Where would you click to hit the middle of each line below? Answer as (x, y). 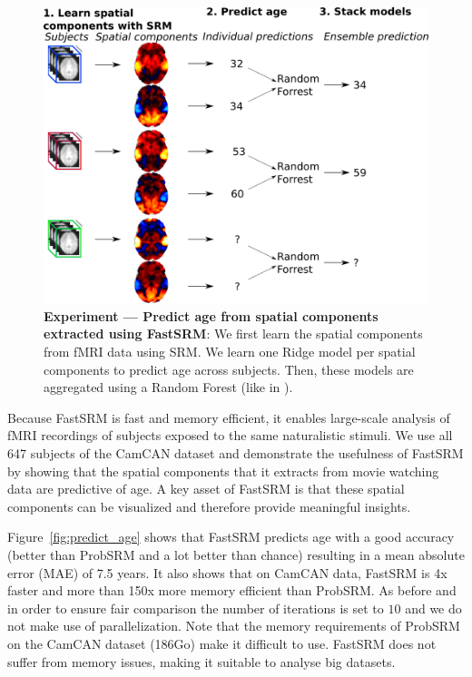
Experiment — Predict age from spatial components (211, 315)
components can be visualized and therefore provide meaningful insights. (209, 506)
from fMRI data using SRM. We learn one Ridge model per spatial (230, 352)
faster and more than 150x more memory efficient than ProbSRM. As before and (232, 590)
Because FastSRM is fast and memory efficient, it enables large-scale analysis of (229, 417)
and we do (433, 608)
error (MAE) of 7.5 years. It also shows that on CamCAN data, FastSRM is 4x (227, 572)
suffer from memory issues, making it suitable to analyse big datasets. (202, 661)
